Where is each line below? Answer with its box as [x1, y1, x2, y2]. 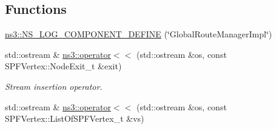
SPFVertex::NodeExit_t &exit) [5, 60, 122, 72]
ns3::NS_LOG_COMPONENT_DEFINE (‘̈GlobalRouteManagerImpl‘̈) [5, 28, 272, 40]
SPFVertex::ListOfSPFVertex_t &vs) [5, 112, 144, 125]
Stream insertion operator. [5, 80, 103, 92]
